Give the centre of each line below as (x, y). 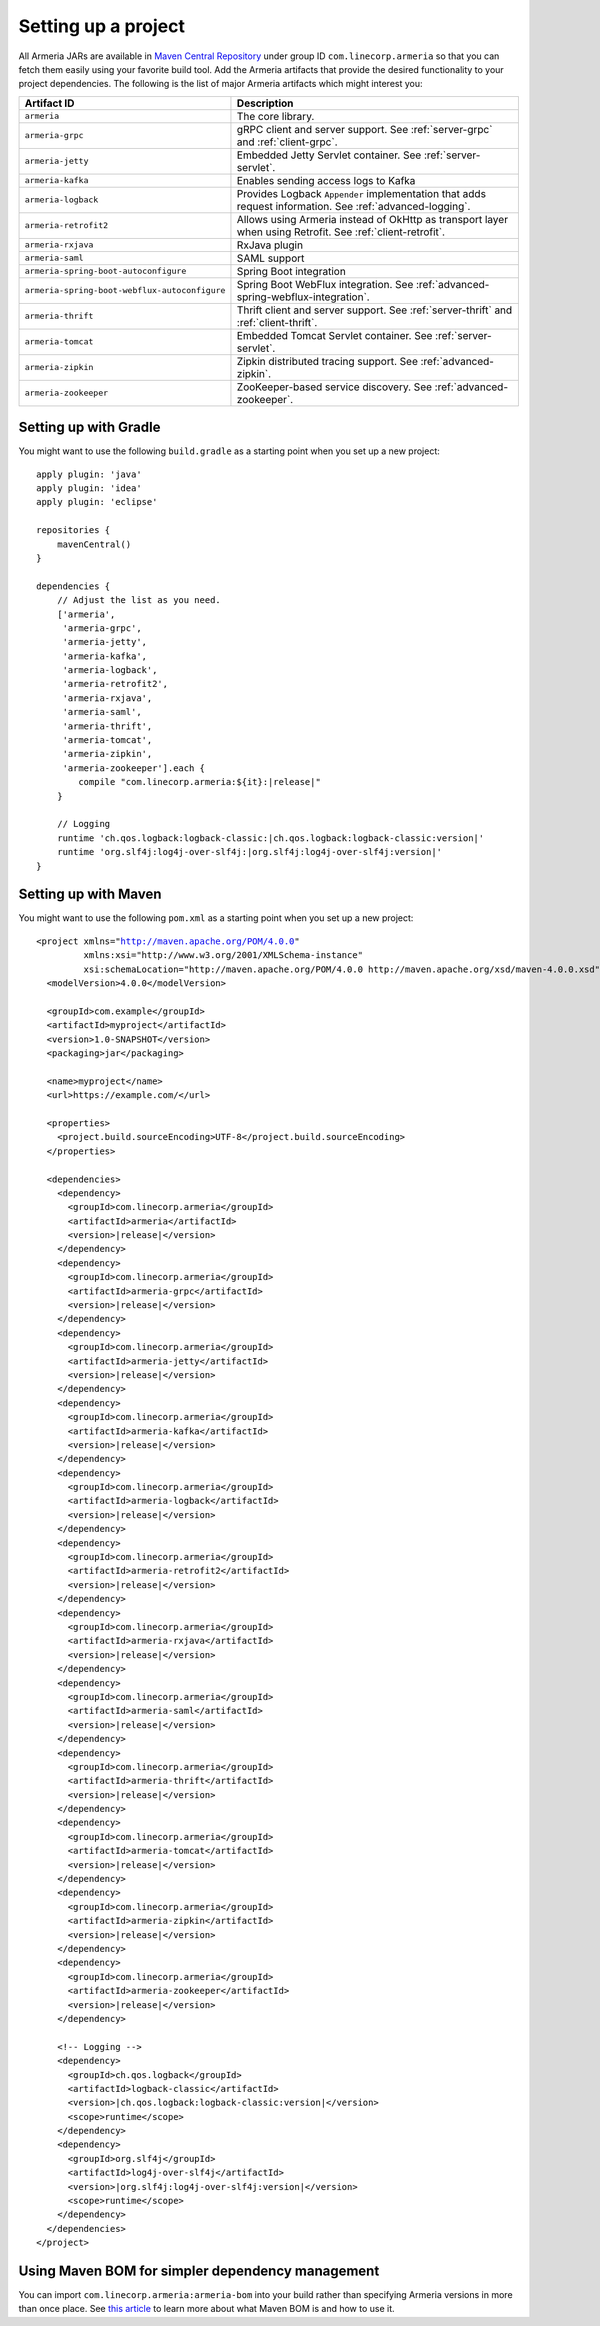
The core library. (275, 116)
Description (265, 103)
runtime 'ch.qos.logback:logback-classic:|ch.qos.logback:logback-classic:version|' (270, 838)
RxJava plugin (270, 245)
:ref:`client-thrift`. (277, 322)
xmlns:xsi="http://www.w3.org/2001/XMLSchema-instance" (223, 955)
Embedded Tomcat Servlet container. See (334, 335)
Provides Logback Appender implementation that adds (361, 193)
